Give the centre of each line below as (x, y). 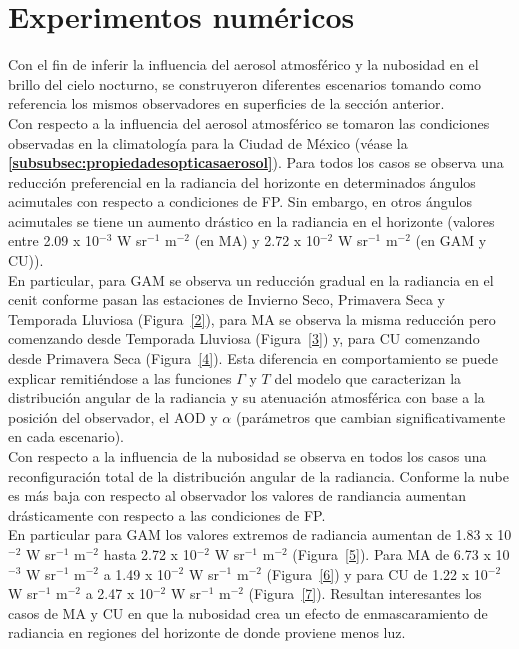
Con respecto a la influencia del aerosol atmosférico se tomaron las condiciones (249, 122)
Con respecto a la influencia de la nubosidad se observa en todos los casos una (247, 456)
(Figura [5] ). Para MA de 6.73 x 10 (401, 553)
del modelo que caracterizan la (368, 377)
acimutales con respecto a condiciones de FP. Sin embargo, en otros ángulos (240, 201)
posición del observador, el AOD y (113, 416)
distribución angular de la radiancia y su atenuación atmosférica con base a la (246, 397)
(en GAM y (451, 240)
